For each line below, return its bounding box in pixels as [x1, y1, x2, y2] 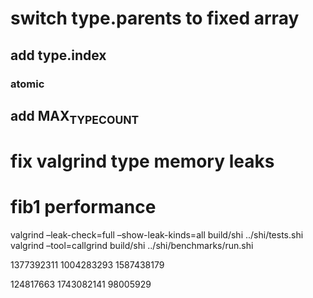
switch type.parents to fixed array [10, 7, 300, 30]
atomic [10, 77, 45, 91]
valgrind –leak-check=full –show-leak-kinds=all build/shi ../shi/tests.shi [10, 229, 304, 241]
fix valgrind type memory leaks [10, 150, 275, 173]
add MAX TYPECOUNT [10, 107, 140, 127]
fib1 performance [10, 196, 157, 219]
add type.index [10, 47, 107, 64]
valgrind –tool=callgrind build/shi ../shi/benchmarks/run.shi [10, 240, 254, 252]
